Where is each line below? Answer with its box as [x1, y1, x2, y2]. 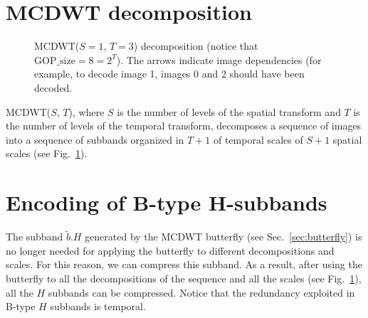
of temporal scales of [213, 132, 303, 147]
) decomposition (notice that [133, 38, 258, 53]
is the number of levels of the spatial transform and [117, 104, 341, 119]
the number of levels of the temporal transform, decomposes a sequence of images [6, 118, 362, 133]
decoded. [34, 80, 73, 95]
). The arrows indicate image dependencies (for [116, 52, 322, 67]
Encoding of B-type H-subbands [6, 188, 327, 217]
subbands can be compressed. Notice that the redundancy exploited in [48, 285, 355, 300]
